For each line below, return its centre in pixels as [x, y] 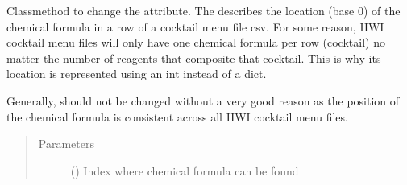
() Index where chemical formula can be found [185, 170]
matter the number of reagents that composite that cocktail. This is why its [194, 58]
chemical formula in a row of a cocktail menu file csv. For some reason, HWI [195, 26]
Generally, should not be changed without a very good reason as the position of [203, 100]
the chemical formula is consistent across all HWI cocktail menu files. [177, 116]
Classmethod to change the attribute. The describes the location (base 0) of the [203, 10]
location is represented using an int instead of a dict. [137, 74]
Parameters [66, 144]
